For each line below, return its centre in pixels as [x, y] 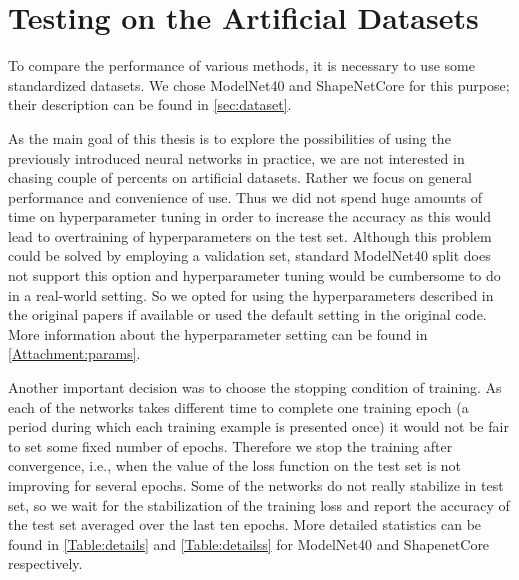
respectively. [45, 563]
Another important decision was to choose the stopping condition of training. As [255, 387]
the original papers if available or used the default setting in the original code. [247, 314]
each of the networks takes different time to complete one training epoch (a [238, 406]
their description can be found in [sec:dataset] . [150, 104]
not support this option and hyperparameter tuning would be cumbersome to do [254, 275]
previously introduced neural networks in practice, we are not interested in [236, 157]
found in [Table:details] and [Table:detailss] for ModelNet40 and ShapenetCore [249, 543]
